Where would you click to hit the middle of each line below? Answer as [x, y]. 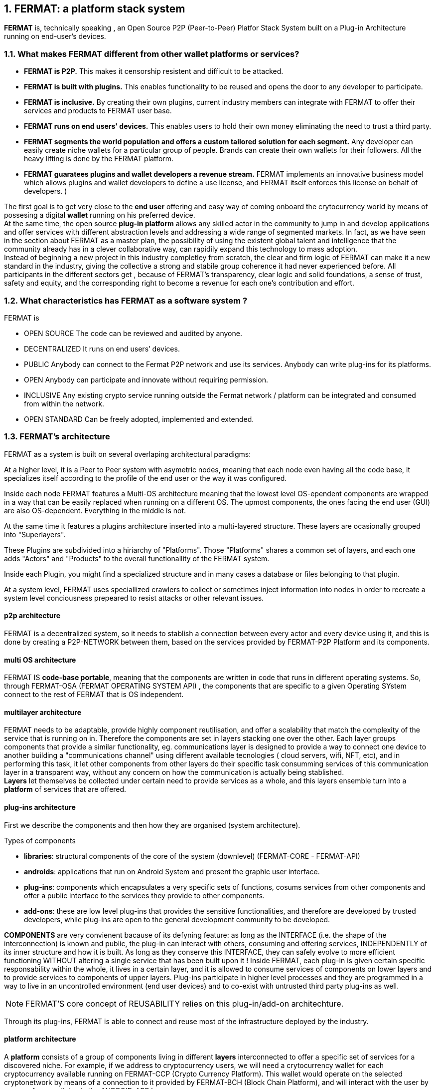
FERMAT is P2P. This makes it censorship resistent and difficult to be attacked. [154, 71]
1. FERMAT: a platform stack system [95, 9]
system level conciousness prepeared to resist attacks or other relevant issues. [134, 598]
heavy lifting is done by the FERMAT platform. [99, 159]
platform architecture [40, 1039]
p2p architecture [32, 616]
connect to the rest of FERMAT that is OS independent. [94, 695]
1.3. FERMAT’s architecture [57, 437]
